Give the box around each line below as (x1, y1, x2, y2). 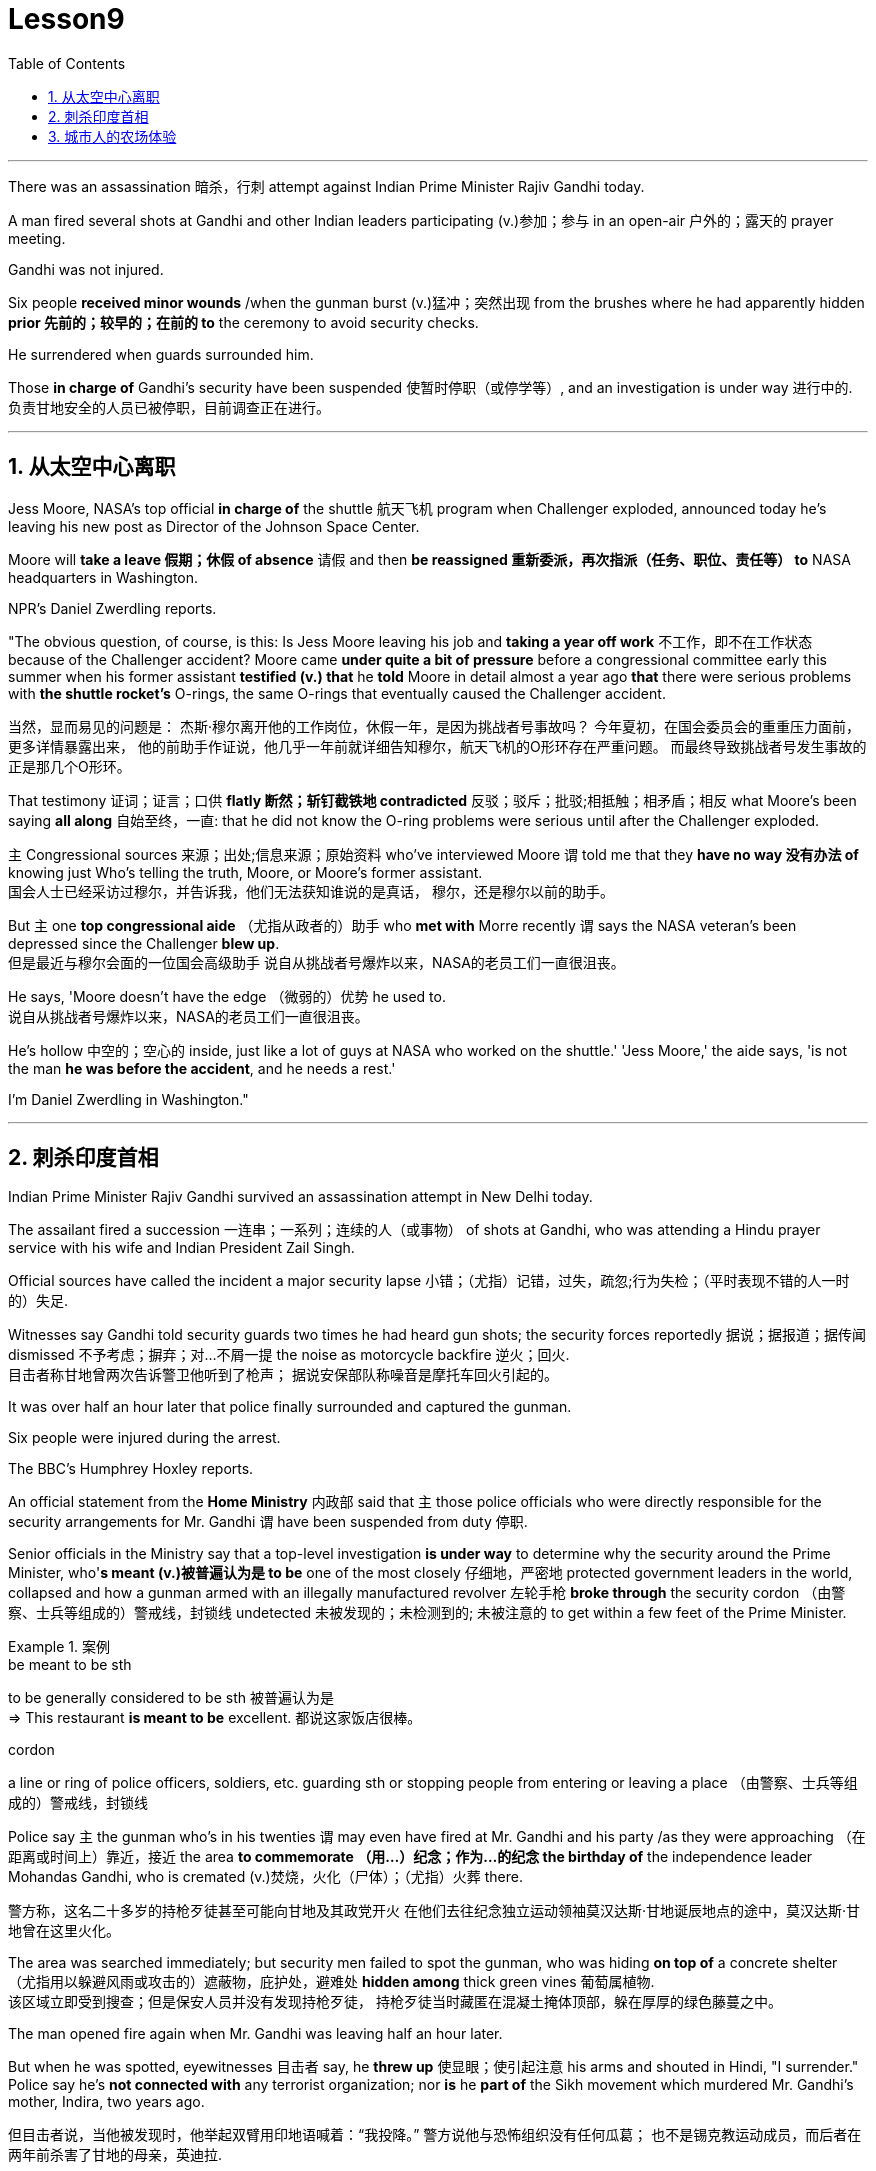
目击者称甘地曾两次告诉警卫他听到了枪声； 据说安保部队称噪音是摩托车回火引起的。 (8, 1366, 558, 1384)
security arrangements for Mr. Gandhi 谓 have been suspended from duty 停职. (8, 1513, 528, 1531)
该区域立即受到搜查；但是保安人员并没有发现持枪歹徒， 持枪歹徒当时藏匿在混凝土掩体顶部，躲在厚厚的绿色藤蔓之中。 (8, 1993, 782, 2011)
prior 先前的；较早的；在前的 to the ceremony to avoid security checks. (8, 313, 479, 331)
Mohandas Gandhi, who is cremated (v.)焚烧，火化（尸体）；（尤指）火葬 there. (8, 1868, 523, 1886)
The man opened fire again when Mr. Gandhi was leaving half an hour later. (8, 2025, 503, 2043)
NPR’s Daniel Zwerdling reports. (8, 599, 217, 617)
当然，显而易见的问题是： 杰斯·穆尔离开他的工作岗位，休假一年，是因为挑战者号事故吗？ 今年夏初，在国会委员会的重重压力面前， (8, 717, 860, 735)
